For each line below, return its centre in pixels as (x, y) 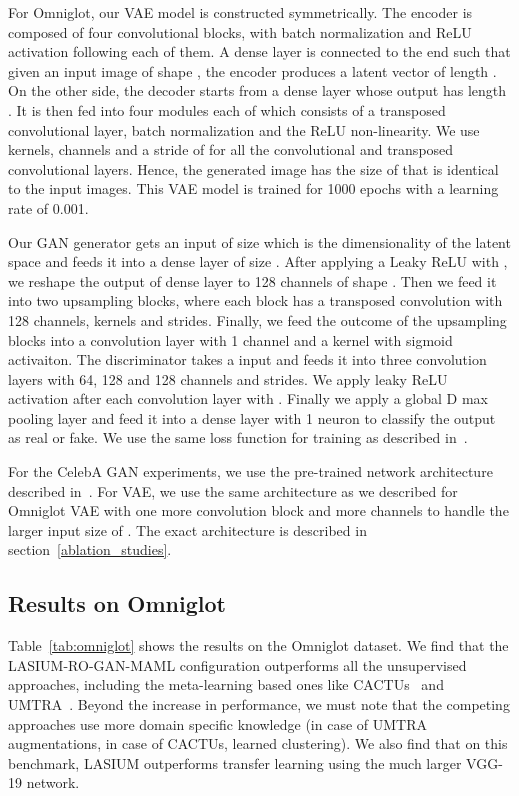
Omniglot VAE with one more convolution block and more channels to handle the (258, 510)
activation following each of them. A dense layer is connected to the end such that (259, 51)
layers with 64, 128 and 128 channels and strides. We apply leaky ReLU (228, 378)
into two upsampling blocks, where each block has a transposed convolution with (255, 300)
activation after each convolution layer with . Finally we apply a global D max (248, 398)
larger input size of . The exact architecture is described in (187, 529)
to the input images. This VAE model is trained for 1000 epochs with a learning (253, 188)
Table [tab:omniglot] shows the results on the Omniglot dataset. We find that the (258, 645)
